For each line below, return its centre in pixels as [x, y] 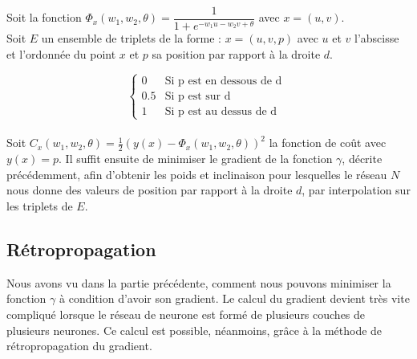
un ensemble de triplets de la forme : [132, 38]
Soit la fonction [44, 17]
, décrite [362, 159]
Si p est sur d [198, 96]
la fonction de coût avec [328, 143]
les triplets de [40, 206]
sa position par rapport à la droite [236, 53]
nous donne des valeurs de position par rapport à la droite [150, 190]
